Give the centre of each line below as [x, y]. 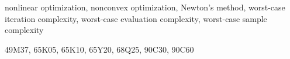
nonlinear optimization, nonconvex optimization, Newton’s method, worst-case [145, 7]
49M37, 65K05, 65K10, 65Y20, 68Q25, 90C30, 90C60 [99, 49]
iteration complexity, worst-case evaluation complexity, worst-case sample [136, 18]
